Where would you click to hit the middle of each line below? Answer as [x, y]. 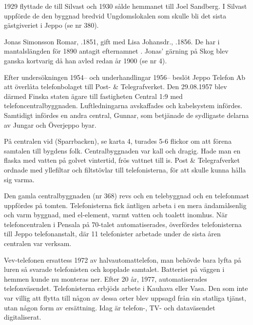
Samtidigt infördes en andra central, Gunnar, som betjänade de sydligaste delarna [126, 115]
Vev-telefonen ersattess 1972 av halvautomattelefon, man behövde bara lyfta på [123, 259]
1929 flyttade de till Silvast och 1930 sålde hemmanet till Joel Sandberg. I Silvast [126, 6]
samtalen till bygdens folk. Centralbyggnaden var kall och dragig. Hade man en [122, 150]
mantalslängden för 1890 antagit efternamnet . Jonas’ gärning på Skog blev [116, 51]
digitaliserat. [23, 317]
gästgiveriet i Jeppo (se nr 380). [51, 25]
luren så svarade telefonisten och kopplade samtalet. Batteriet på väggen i [114, 269]
